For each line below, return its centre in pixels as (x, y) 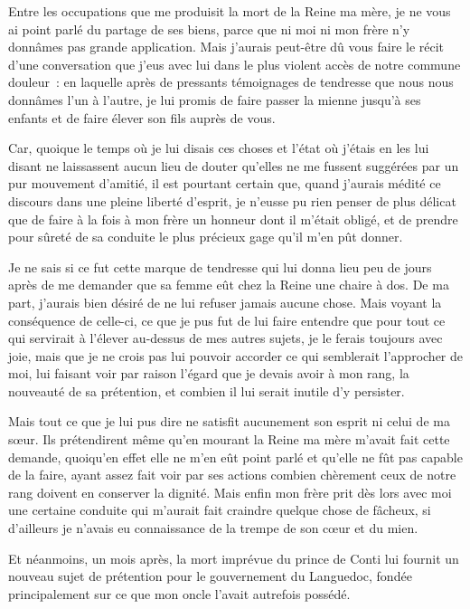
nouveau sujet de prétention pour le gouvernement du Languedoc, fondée (210, 576)
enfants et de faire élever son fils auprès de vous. (142, 117)
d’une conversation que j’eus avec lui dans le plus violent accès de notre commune (235, 64)
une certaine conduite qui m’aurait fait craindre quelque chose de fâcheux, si (220, 510)
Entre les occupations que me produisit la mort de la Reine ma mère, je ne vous (230, 11)
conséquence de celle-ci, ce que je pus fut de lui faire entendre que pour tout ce (227, 320)
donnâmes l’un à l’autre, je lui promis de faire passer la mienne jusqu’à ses (215, 99)
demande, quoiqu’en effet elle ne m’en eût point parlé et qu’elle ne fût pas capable (235, 457)
